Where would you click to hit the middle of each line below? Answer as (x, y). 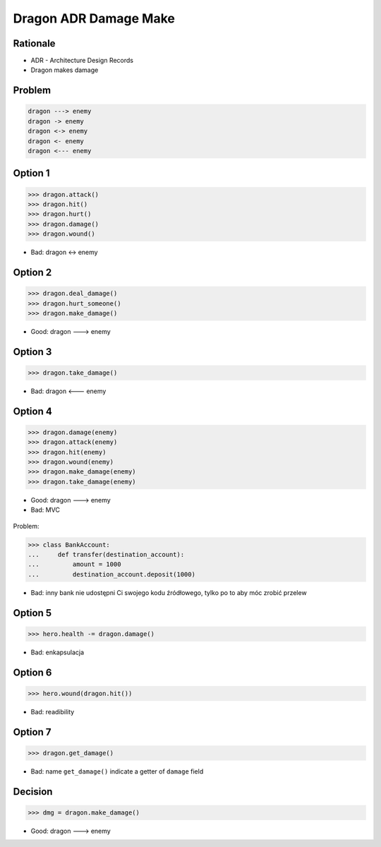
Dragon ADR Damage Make (94, 18)
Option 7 (32, 732)
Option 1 (31, 173)
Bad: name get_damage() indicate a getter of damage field (117, 771)
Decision (33, 792)
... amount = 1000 (74, 564)
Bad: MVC (45, 510)
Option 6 (32, 672)
